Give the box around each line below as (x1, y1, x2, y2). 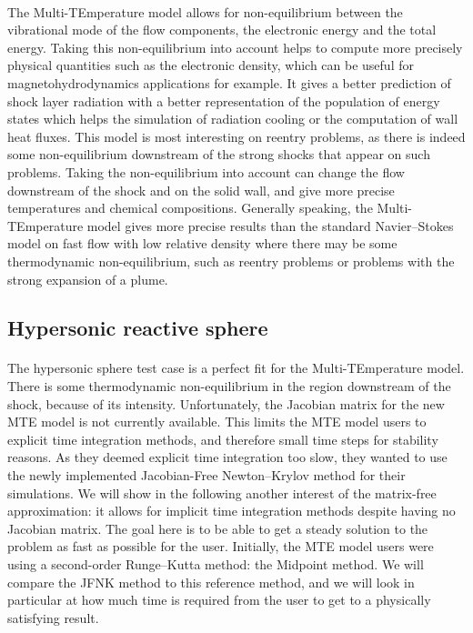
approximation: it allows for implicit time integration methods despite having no (7, 501, 456, 520)
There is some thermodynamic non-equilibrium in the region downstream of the (7, 377, 451, 396)
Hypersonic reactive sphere (7, 314, 268, 342)
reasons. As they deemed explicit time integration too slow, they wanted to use (7, 447, 448, 467)
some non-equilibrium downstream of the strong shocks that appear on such (7, 145, 430, 164)
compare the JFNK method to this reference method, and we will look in (7, 572, 415, 591)
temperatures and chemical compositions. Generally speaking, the (7, 198, 373, 217)
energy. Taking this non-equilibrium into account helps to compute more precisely (7, 37, 463, 56)
